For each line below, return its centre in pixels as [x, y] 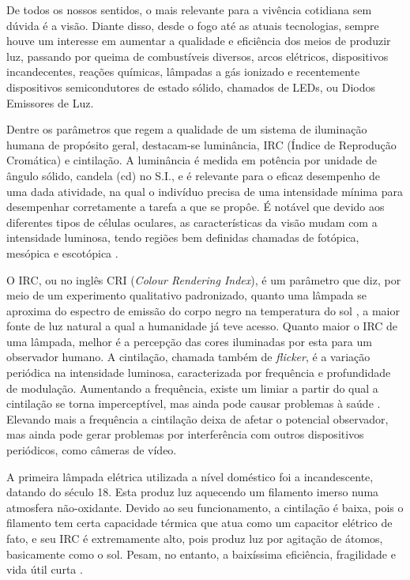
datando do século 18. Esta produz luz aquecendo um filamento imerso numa [193, 492]
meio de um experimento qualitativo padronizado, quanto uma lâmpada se [186, 295]
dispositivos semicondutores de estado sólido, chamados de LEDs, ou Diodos [191, 87]
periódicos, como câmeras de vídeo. [92, 450]
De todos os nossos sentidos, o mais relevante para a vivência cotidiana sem [189, 9]
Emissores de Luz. [50, 102]
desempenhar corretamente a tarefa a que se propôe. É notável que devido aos [196, 207]
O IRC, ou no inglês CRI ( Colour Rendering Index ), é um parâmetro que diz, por [204, 279]
